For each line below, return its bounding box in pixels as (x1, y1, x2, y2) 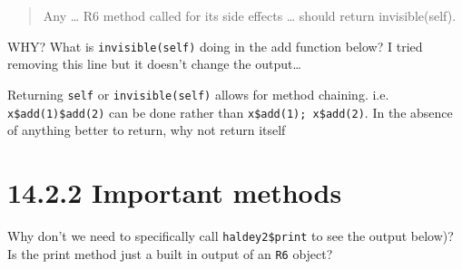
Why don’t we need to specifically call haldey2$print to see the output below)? (7, 226, 454, 245)
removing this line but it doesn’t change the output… (7, 54, 301, 73)
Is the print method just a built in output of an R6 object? (7, 244, 333, 263)
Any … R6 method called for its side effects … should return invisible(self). (43, 6, 457, 24)
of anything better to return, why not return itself (7, 120, 286, 139)
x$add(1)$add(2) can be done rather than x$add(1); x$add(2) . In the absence (7, 102, 453, 121)
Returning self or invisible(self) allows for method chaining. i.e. (7, 84, 389, 103)
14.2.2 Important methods (7, 173, 342, 210)
